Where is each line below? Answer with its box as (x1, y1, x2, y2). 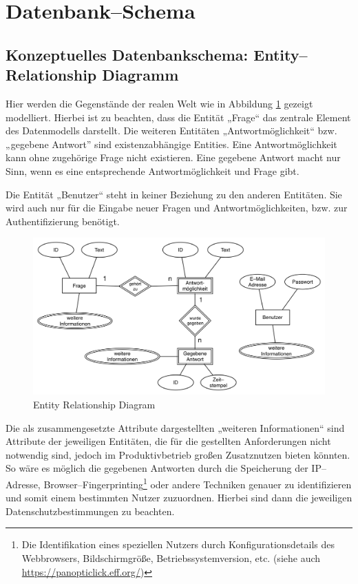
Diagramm (102, 64, 179, 85)
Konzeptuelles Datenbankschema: (6, 43, 249, 65)
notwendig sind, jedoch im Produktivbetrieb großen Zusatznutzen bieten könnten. (6, 447, 350, 461)
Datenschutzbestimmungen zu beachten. (6, 503, 175, 518)
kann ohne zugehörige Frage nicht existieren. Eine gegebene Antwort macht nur (6, 150, 341, 165)
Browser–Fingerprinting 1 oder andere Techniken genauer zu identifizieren (43, 475, 352, 491)
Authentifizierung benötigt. (6, 213, 120, 228)
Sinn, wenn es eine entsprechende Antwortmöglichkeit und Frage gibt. (6, 163, 299, 178)
